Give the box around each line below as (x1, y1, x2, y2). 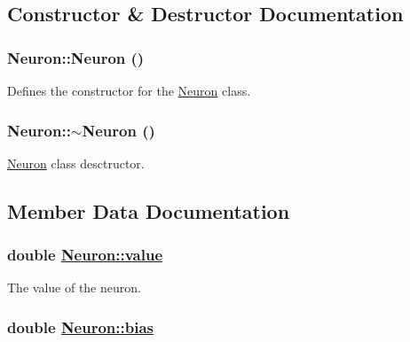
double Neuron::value (7, 244, 163, 266)
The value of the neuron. (7, 278, 141, 297)
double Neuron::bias (7, 315, 154, 338)
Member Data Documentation (7, 197, 290, 224)
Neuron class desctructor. (7, 153, 145, 172)
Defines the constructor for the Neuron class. (7, 82, 251, 99)
